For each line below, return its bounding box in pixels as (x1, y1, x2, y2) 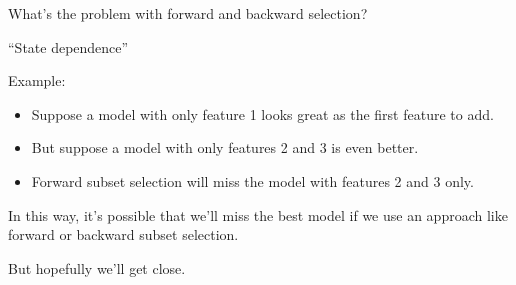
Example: (8, 70, 66, 91)
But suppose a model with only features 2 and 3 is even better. (31, 137, 419, 158)
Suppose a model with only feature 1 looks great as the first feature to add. (31, 103, 494, 124)
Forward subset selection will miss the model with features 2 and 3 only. (31, 170, 474, 191)
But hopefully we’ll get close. (8, 257, 186, 278)
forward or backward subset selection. (8, 224, 239, 245)
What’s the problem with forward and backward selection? (8, 3, 368, 23)
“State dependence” (8, 36, 129, 57)
